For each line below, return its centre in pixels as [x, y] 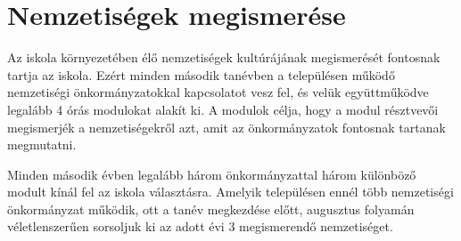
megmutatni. [42, 145]
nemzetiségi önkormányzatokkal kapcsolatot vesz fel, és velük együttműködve [218, 92]
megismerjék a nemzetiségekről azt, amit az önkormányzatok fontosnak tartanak [226, 127]
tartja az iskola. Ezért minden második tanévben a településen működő [201, 74]
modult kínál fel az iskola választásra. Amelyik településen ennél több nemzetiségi [230, 192]
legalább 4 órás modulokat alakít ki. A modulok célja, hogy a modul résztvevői [223, 109]
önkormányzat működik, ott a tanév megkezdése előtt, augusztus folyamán [211, 209]
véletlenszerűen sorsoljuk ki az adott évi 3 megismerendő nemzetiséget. [200, 226]
